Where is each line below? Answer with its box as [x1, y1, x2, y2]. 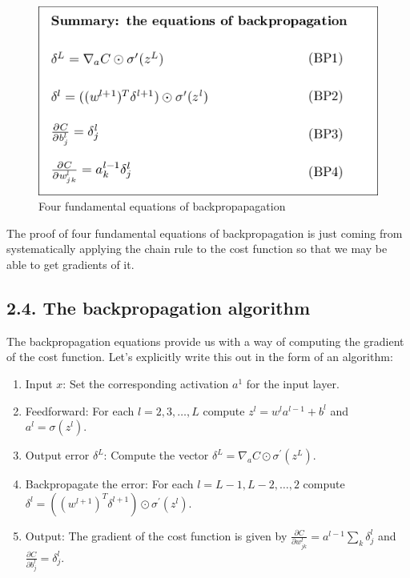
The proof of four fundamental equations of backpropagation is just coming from [6, 224, 403, 241]
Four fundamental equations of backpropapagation [38, 198, 286, 215]
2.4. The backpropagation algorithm [6, 295, 311, 319]
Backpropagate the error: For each [25, 476, 194, 492]
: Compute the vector [103, 447, 209, 464]
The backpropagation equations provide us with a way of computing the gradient [6, 332, 404, 349]
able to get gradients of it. [6, 256, 135, 273]
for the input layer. [246, 375, 340, 391]
